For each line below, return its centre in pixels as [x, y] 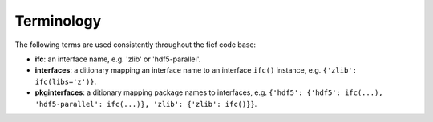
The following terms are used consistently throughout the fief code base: [136, 45]
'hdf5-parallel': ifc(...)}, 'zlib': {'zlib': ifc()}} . [146, 104]
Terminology [58, 21]
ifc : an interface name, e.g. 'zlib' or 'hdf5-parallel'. [118, 59]
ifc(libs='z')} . [66, 81]
